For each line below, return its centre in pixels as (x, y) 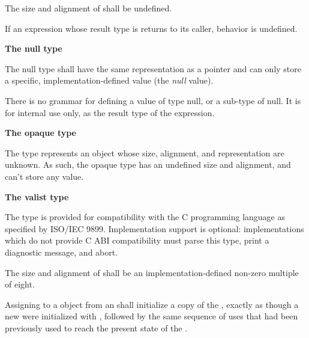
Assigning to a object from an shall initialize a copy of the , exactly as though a (152, 304)
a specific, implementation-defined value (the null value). (109, 80)
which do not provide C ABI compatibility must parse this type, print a (137, 240)
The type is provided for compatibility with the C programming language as (145, 217)
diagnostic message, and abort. (61, 252)
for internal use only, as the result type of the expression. (110, 112)
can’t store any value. (44, 176)
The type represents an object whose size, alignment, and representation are (145, 152)
